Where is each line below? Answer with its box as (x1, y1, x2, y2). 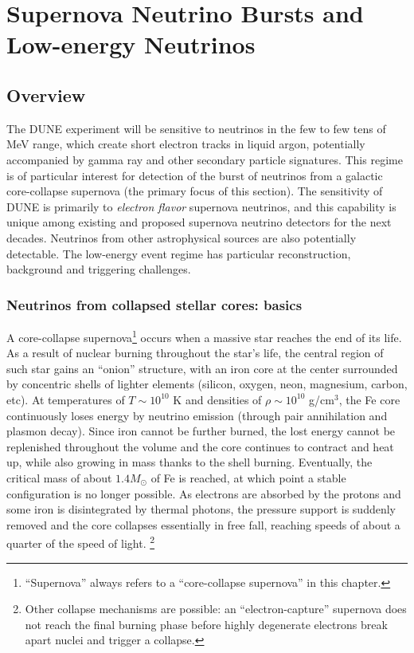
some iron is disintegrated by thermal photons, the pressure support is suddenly (6, 501, 396, 517)
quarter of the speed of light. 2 (6, 533, 155, 551)
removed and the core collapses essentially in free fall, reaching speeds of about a (6, 516, 400, 533)
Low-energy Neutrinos (6, 28, 256, 61)
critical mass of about (6, 469, 112, 486)
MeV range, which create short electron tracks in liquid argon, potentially (6, 136, 365, 152)
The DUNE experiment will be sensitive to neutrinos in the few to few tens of (6, 120, 386, 136)
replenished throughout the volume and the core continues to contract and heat (6, 438, 394, 454)
